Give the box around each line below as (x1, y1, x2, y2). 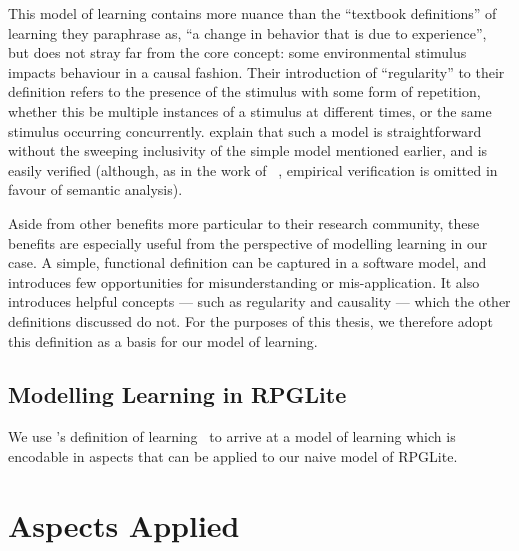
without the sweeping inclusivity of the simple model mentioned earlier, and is (8, 140, 488, 161)
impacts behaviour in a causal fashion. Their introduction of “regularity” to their (8, 61, 505, 82)
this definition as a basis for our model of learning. (8, 330, 318, 351)
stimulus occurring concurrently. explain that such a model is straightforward (8, 120, 482, 141)
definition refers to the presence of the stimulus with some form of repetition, (8, 81, 481, 102)
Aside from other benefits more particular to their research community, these (8, 212, 480, 233)
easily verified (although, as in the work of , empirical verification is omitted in (8, 159, 498, 180)
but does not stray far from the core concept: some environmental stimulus (8, 42, 467, 63)
